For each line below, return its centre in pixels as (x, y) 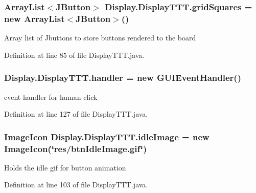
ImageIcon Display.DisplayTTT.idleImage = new (107, 136)
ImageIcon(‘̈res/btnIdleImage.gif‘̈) (76, 148)
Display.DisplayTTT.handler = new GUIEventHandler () (123, 78)
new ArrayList (34, 18)
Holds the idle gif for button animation (65, 167)
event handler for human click (51, 97)
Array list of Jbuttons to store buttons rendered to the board (100, 38)
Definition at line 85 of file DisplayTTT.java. (74, 55)
